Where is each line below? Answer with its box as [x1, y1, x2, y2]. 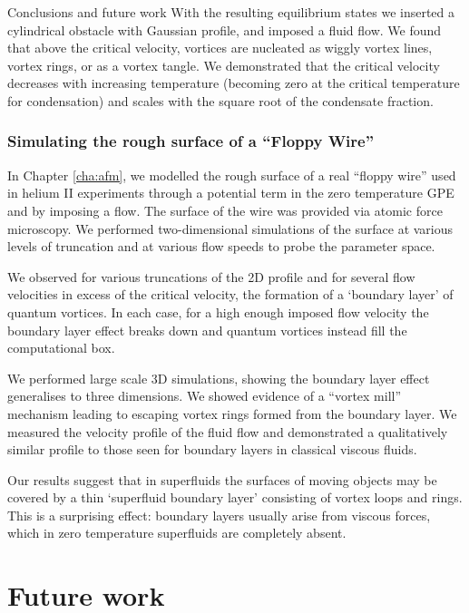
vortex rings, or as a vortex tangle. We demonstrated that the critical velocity [7, 55, 440, 74]
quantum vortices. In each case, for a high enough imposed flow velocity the [7, 302, 429, 321]
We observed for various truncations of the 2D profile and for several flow [7, 267, 415, 286]
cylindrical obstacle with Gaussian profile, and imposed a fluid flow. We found [7, 20, 442, 39]
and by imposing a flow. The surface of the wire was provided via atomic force [7, 200, 443, 219]
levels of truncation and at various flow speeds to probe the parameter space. [7, 237, 435, 256]
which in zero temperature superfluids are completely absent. [7, 523, 347, 542]
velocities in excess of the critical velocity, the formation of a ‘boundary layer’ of [7, 285, 454, 304]
